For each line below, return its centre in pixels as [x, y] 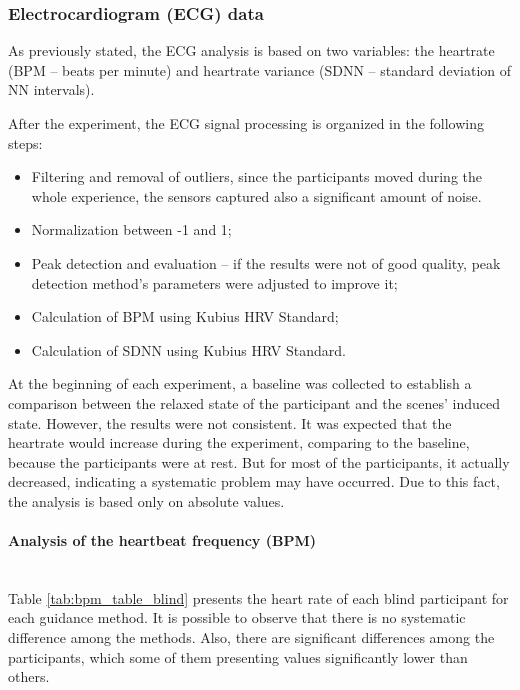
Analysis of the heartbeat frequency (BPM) [162, 540]
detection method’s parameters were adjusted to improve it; [214, 282]
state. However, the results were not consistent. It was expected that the [230, 422]
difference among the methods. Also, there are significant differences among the [251, 637]
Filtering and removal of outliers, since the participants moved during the [256, 176]
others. [29, 676]
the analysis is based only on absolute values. [146, 500]
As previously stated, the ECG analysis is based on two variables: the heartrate [251, 50]
